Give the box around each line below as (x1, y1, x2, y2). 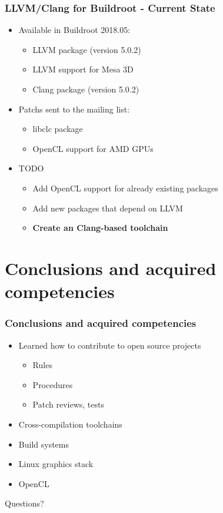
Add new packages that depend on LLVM (32, 201, 183, 214)
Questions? (5, 497, 44, 509)
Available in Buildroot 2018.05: (18, 24, 131, 36)
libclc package (32, 123, 83, 135)
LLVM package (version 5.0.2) (32, 43, 141, 55)
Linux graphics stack (18, 458, 94, 470)
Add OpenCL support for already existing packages (32, 181, 218, 194)
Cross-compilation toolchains (18, 418, 122, 430)
